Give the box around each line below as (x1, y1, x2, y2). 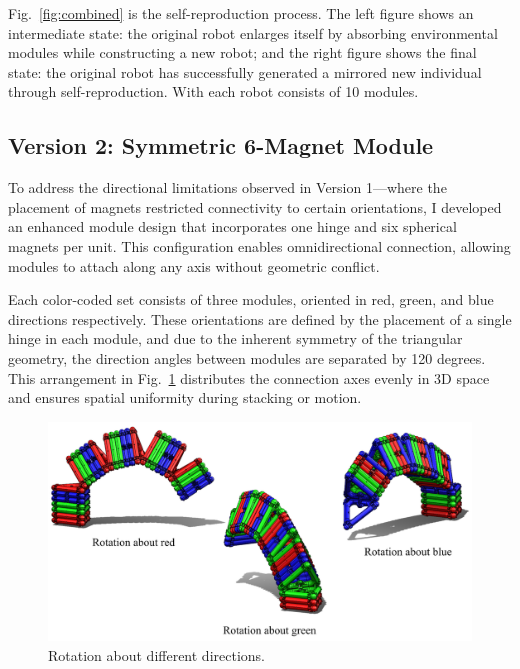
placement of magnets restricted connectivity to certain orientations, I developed (8, 196, 502, 217)
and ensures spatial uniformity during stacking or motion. (8, 387, 362, 408)
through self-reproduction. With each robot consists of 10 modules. (8, 81, 419, 102)
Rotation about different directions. (48, 644, 265, 665)
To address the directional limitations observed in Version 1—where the (8, 177, 447, 198)
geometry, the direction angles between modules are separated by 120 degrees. (8, 347, 486, 368)
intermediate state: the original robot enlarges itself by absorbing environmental (8, 22, 498, 43)
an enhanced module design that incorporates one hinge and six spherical (8, 216, 457, 237)
